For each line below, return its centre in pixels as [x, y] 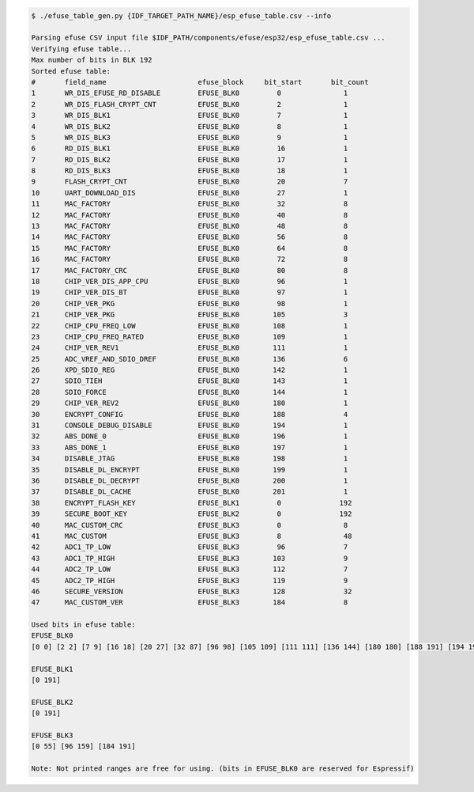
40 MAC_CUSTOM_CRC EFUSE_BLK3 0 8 [190, 525]
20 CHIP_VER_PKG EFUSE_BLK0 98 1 [190, 303]
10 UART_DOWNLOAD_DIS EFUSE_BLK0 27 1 [190, 193]
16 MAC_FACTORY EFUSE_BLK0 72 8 [190, 260]
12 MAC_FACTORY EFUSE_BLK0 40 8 [190, 215]
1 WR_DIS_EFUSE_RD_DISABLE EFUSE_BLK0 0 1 [190, 93]
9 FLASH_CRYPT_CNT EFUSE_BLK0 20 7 [190, 182]
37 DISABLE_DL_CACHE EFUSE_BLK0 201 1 [190, 492]
